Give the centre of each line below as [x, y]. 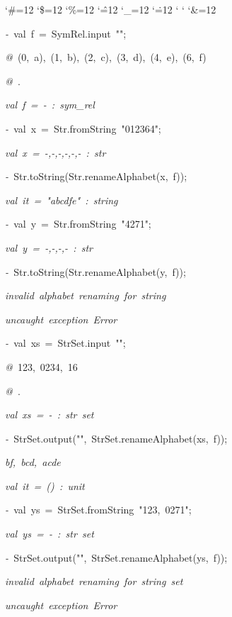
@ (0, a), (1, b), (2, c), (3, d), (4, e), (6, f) [106, 57]
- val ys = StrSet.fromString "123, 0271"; [98, 510]
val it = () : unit [45, 485]
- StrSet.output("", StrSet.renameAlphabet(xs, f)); [116, 438]
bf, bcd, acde [33, 462]
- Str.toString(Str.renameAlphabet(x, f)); [96, 176]
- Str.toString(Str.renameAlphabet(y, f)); [95, 271]
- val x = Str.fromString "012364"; [83, 128]
